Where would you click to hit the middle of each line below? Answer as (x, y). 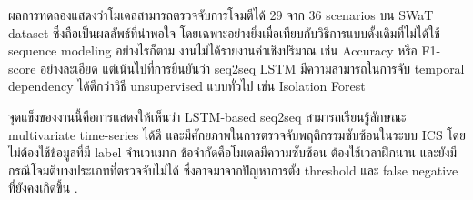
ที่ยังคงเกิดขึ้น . (43, 188)
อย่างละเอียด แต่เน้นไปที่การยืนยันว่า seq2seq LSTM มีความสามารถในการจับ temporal (252, 68)
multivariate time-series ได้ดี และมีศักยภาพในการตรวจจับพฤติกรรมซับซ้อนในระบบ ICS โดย (237, 134)
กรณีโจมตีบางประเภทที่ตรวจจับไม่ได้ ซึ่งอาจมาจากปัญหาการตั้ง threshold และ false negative (233, 170)
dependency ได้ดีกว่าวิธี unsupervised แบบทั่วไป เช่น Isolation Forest (187, 86)
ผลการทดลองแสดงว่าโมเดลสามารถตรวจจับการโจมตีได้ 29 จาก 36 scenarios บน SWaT (221, 15)
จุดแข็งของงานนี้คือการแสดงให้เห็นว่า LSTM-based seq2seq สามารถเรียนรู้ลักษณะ (207, 116)
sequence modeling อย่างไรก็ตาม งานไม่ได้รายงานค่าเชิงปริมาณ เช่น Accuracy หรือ (213, 50)
